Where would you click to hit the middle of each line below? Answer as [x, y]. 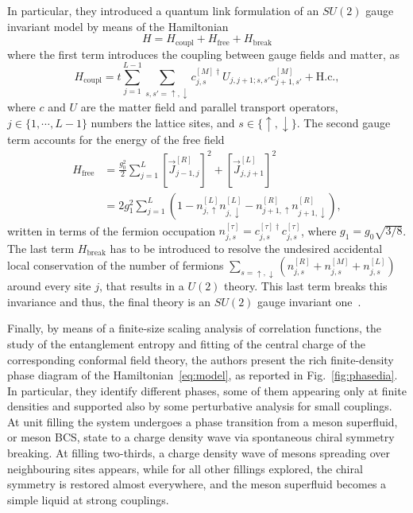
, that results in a [142, 286]
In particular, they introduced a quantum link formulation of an [163, 10]
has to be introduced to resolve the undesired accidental [246, 248]
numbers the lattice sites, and [163, 122]
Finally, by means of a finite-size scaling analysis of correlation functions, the [194, 328]
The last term [41, 248]
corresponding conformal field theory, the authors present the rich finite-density [201, 359]
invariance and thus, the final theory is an [109, 301]
